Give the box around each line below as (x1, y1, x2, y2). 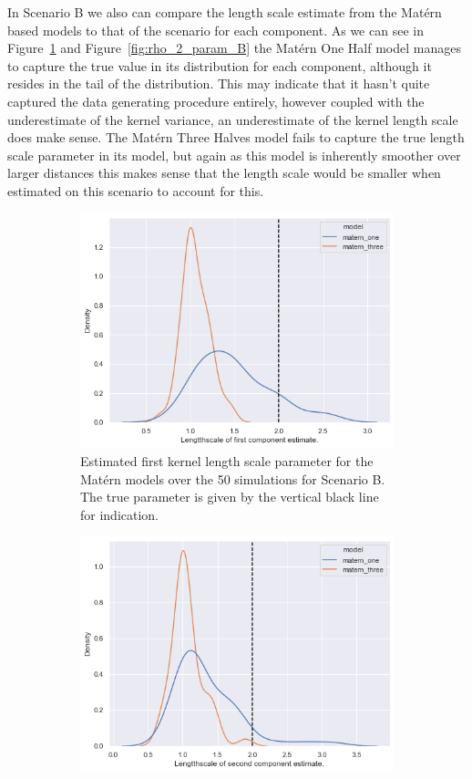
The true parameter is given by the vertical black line (80, 487, 379, 506)
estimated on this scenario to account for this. (7, 181, 264, 200)
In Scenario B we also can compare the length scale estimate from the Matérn (7, 3, 442, 21)
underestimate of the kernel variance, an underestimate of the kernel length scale (7, 109, 458, 129)
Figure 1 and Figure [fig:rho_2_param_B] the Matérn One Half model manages (7, 38, 461, 57)
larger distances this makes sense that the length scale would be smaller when (7, 163, 441, 182)
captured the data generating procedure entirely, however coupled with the (7, 91, 425, 110)
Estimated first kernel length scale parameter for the (80, 451, 374, 470)
